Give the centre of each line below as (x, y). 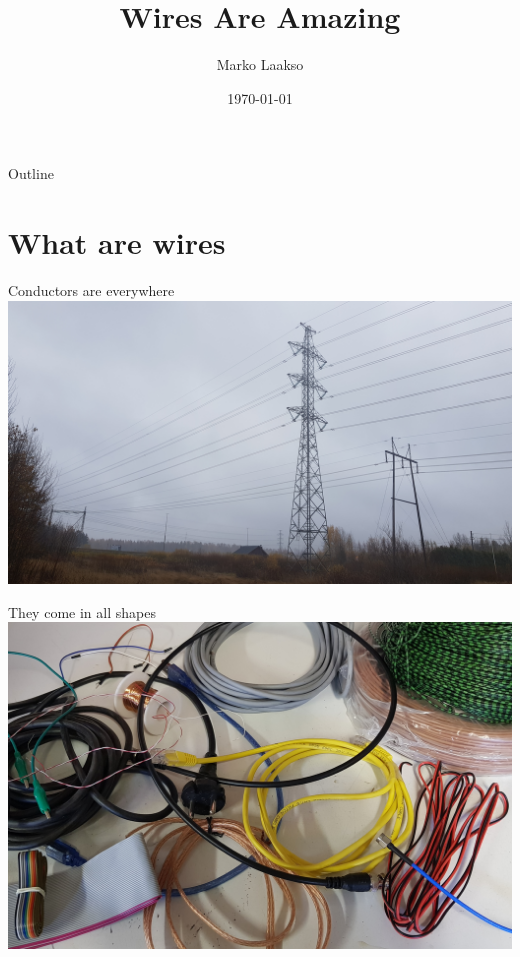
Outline (31, 173)
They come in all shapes (82, 611)
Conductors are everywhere (91, 290)
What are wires (117, 242)
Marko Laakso (260, 64)
